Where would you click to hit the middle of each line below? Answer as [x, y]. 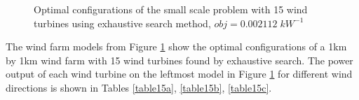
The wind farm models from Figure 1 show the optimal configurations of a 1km [176, 47]
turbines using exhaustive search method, [122, 23]
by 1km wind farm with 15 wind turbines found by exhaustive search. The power [179, 60]
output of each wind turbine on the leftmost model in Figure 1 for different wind [179, 74]
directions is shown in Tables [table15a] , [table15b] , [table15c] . [139, 87]
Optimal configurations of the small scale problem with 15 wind [171, 9]
